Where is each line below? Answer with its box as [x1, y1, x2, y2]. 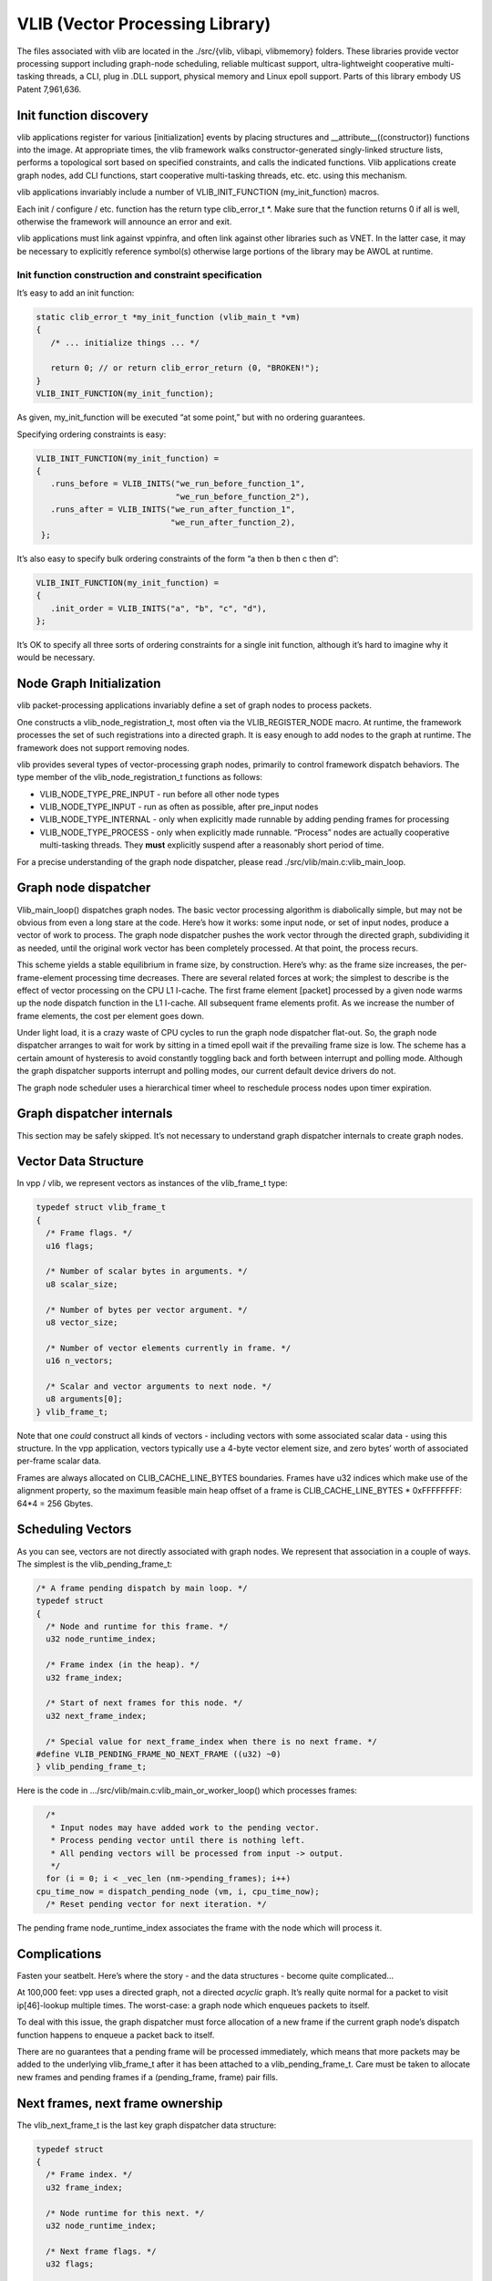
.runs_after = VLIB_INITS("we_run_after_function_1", [50, 505, 296, 515]
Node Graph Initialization [16, 676, 161, 692]
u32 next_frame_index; [46, 1711, 148, 1721]
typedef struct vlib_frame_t [36, 1203, 167, 1213]
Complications [16, 1946, 102, 1962]
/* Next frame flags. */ [46, 2245, 157, 2256]
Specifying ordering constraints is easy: [16, 429, 167, 440]
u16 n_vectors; [46, 1356, 114, 1366]
